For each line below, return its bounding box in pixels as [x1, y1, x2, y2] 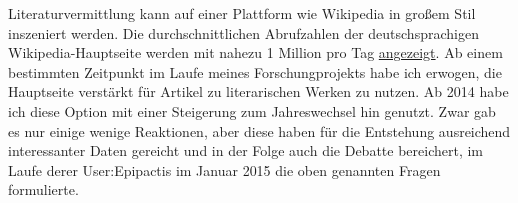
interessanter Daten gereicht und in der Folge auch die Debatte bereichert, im [8, 140, 484, 161]
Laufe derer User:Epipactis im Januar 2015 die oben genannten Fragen [8, 159, 441, 180]
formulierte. [8, 179, 79, 200]
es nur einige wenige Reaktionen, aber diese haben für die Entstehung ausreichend [8, 120, 511, 141]
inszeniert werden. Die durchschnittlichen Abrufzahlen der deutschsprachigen [8, 22, 479, 43]
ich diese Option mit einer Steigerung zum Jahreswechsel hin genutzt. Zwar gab [8, 100, 496, 121]
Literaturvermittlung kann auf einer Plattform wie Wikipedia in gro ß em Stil [8, 3, 476, 23]
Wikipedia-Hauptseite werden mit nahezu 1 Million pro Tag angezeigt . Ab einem [8, 42, 503, 63]
